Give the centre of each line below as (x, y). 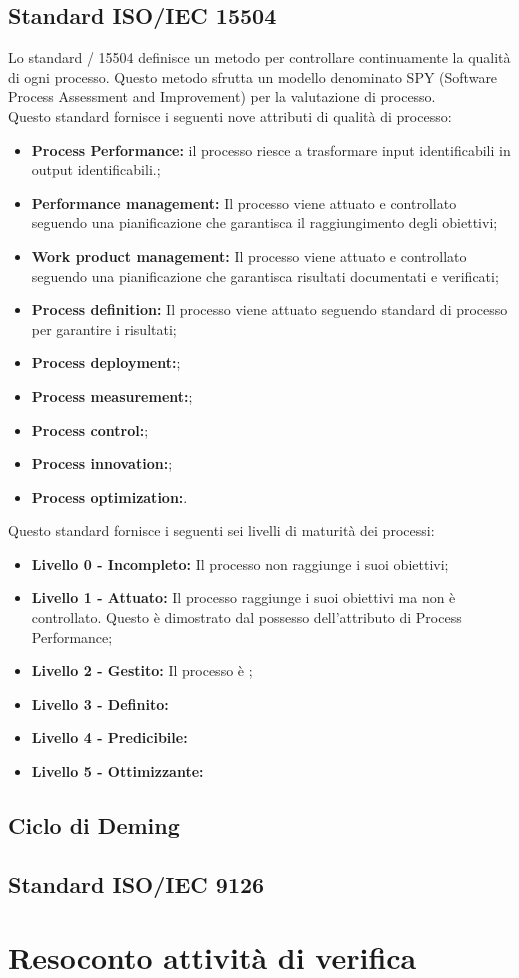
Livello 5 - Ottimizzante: (117, 771)
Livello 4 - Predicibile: (109, 737)
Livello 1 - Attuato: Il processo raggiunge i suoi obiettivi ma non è (243, 597)
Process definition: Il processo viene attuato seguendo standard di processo (269, 309)
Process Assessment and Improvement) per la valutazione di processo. (222, 96)
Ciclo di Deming (94, 825)
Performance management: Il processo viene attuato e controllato (244, 202)
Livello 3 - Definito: (100, 703)
